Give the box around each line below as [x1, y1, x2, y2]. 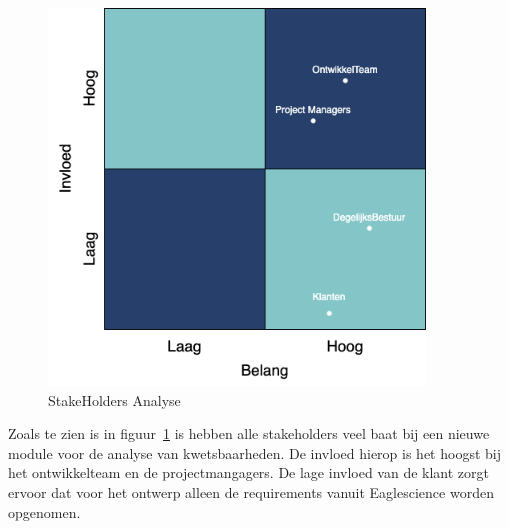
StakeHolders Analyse [48, 389, 181, 410]
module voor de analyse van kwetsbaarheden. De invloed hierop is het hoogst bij [8, 442, 501, 463]
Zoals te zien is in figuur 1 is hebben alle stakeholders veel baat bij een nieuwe [8, 423, 490, 444]
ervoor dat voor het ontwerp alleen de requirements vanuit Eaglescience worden [8, 481, 494, 502]
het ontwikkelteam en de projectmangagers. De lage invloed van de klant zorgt [8, 462, 490, 483]
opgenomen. [8, 501, 81, 522]
